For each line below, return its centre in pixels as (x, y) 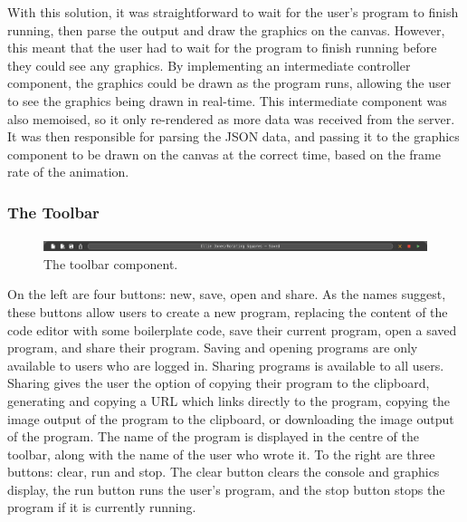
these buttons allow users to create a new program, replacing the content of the (228, 311)
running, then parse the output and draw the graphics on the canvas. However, (226, 29)
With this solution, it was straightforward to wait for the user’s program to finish (233, 12)
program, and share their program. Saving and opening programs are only (213, 348)
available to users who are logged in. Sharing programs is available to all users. (226, 365)
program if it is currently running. (102, 507)
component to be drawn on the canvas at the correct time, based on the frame (224, 154)
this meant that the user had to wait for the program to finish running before (222, 48)
